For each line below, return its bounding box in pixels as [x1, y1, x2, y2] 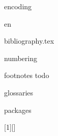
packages [4, 104, 32, 115]
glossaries [4, 87, 34, 98]
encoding [4, 1, 32, 11]
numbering [4, 52, 38, 63]
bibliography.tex [4, 35, 54, 46]
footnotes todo [4, 70, 49, 81]
